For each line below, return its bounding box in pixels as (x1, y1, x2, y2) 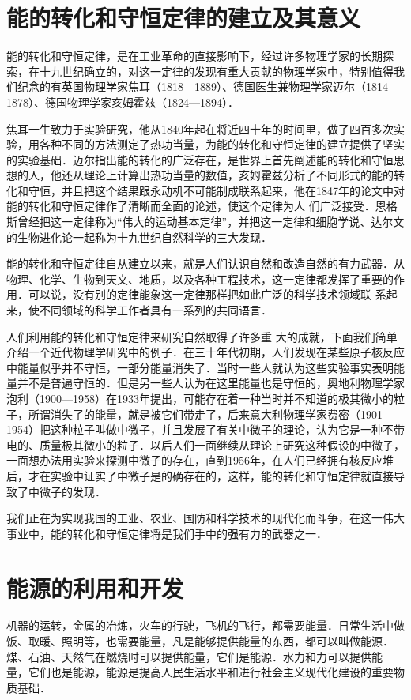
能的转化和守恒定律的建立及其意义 (6, 2, 361, 34)
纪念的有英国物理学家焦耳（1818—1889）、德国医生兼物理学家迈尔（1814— (17, 78, 399, 95)
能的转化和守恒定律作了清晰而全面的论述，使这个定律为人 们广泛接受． (6, 198, 375, 214)
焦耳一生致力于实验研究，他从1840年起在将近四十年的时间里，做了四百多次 (6, 120, 394, 137)
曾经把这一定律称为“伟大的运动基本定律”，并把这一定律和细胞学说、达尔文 (17, 213, 405, 230)
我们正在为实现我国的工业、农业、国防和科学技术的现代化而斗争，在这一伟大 (6, 510, 405, 526)
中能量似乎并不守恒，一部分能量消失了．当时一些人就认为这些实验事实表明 (6, 359, 394, 375)
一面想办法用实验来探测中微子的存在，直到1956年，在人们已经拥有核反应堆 (6, 452, 394, 469)
